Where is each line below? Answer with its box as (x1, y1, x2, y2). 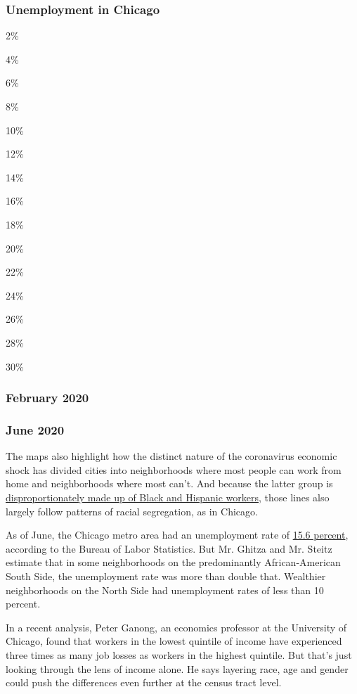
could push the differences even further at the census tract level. (6, 675, 282, 690)
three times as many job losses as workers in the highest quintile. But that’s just (6, 647, 352, 662)
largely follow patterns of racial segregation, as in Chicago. (6, 503, 258, 518)
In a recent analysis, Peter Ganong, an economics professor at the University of (6, 619, 347, 634)
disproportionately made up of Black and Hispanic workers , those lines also (6, 489, 330, 504)
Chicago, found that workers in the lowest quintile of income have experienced (6, 634, 342, 648)
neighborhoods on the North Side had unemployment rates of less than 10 (6, 582, 324, 597)
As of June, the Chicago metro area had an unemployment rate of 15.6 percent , (6, 527, 349, 542)
